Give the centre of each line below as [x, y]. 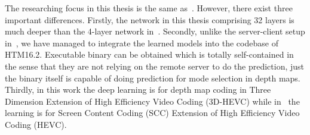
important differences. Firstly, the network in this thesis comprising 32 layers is [150, 19]
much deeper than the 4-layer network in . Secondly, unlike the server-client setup [155, 31]
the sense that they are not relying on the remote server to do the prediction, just [155, 66]
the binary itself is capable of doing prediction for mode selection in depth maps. [153, 78]
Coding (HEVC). [36, 124]
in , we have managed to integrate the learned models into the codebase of [142, 43]
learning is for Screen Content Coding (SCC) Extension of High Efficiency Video [152, 113]
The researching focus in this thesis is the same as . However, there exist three [149, 8]
